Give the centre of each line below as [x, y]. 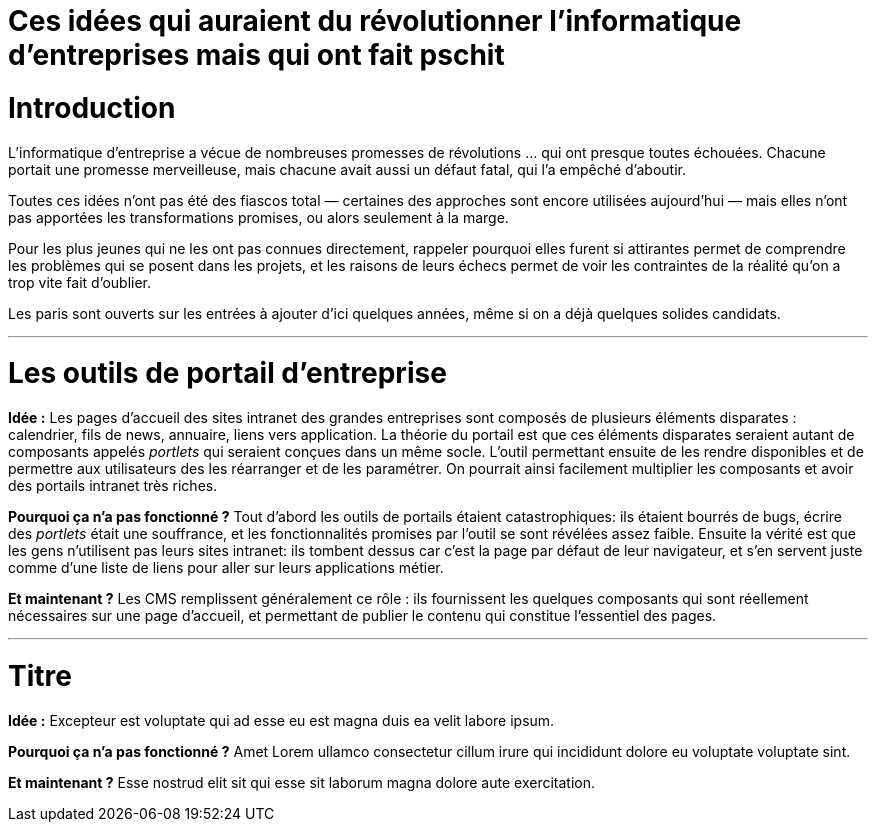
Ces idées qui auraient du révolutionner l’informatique [375, 21]
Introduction [92, 107]
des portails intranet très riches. [113, 485]
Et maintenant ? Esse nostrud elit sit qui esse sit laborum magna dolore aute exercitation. [301, 782]
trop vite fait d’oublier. [80, 282]
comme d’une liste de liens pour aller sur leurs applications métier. [226, 567]
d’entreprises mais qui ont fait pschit [256, 55]
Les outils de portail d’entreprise [227, 373]
